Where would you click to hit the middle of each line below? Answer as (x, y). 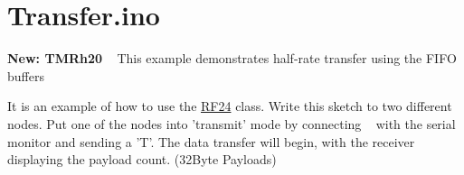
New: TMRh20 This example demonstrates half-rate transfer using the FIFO (232, 58)
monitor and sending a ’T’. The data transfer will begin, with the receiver (211, 141)
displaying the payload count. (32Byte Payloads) (142, 159)
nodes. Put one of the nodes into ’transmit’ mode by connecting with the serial (232, 123)
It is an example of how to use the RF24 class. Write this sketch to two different (230, 106)
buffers (26, 75)
